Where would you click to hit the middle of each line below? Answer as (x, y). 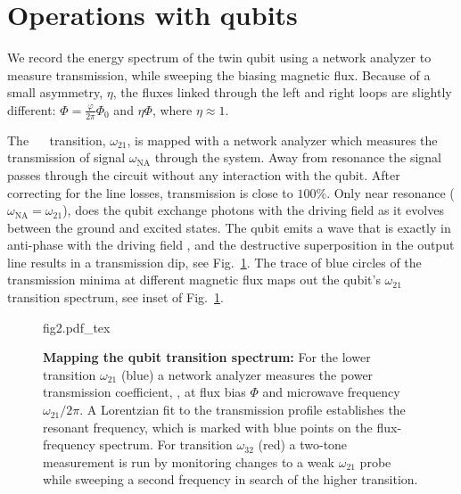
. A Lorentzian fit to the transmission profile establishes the (243, 410)
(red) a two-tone (303, 445)
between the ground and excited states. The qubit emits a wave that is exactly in (229, 227)
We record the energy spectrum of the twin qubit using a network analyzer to (219, 58)
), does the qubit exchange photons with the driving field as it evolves (253, 210)
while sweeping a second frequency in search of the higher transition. (230, 479)
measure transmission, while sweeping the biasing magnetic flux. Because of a (219, 74)
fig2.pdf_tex (77, 327)
